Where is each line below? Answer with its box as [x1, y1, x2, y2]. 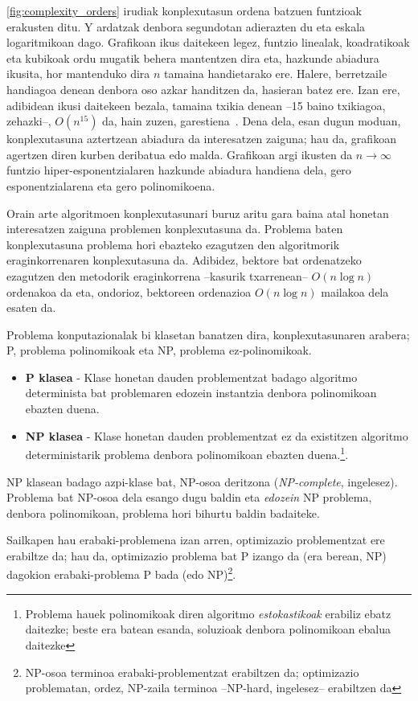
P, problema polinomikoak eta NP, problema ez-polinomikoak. [6, 342, 312, 359]
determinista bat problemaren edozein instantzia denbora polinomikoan [25, 384, 377, 401]
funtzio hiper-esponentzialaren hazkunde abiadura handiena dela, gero [6, 162, 351, 178]
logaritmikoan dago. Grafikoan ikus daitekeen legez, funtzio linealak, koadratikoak [6, 34, 410, 51]
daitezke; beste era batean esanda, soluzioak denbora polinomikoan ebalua [25, 621, 391, 637]
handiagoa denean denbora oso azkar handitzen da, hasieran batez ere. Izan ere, [6, 80, 400, 97]
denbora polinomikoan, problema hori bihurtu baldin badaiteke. [6, 504, 320, 521]
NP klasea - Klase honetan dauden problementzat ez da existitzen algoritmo [25, 427, 408, 444]
